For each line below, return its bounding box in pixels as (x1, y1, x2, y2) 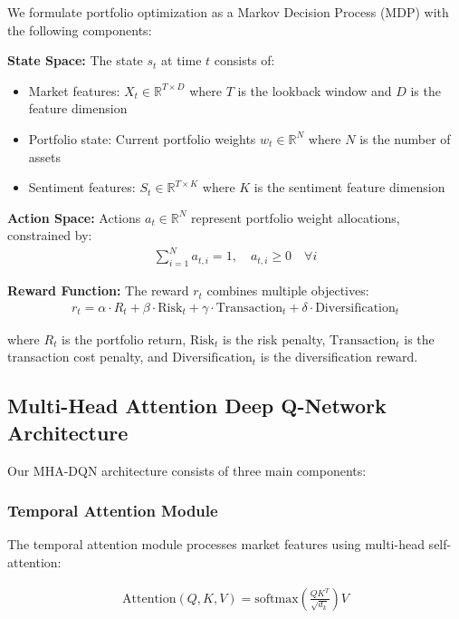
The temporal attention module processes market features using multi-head (7, 535, 425, 554)
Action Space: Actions (7, 208, 141, 227)
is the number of (359, 129, 451, 148)
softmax (254, 592, 299, 605)
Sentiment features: (28, 178, 136, 197)
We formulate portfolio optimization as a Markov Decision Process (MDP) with (7, 3, 449, 21)
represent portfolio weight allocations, (191, 208, 400, 227)
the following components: (7, 20, 152, 39)
